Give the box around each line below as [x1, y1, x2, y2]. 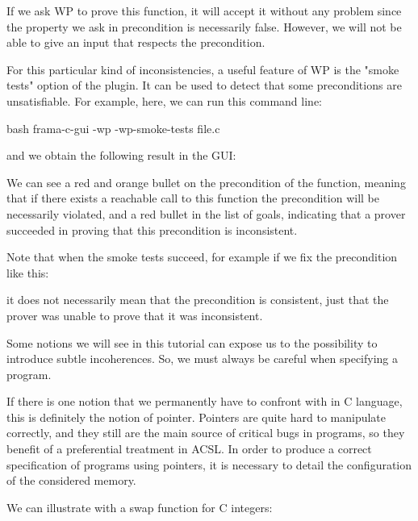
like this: [6, 264, 49, 281]
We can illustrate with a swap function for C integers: [6, 498, 273, 515]
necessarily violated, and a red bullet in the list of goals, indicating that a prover [6, 205, 406, 222]
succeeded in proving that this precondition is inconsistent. [6, 221, 298, 238]
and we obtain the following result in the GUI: [6, 147, 236, 164]
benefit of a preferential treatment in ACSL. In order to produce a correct [6, 440, 372, 457]
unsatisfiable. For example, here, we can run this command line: [6, 92, 322, 109]
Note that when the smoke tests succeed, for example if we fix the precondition [6, 248, 398, 265]
